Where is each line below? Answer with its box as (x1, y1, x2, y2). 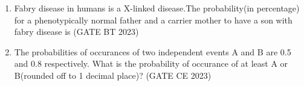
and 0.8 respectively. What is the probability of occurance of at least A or (14, 57, 288, 70)
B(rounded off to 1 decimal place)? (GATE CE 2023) (14, 69, 212, 81)
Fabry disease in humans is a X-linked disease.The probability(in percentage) (14, 2, 300, 14)
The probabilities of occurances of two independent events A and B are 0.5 (14, 45, 291, 58)
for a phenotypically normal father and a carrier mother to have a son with (14, 13, 293, 26)
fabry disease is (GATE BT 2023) (14, 25, 139, 38)
